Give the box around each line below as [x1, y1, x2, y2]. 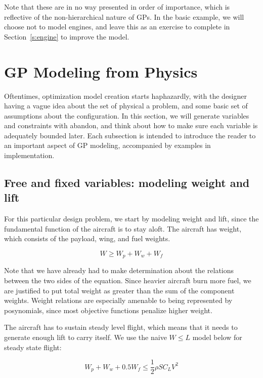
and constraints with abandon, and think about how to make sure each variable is [4, 120, 258, 131]
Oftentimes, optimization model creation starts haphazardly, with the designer [4, 90, 247, 101]
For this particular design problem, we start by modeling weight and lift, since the [4, 213, 259, 224]
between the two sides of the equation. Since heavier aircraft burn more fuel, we [4, 275, 251, 286]
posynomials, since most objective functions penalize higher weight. [4, 305, 212, 315]
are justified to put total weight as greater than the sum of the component [4, 285, 235, 295]
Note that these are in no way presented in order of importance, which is [4, 2, 230, 12]
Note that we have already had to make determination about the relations [4, 265, 234, 276]
